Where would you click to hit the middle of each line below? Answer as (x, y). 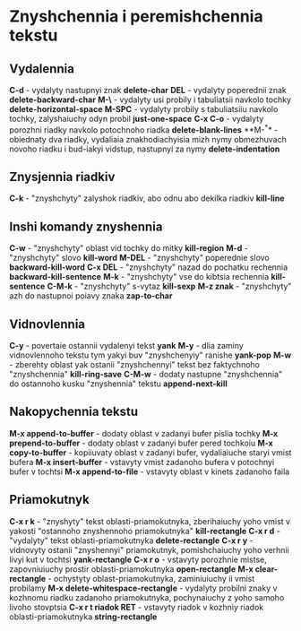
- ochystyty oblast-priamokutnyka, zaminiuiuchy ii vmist (151, 578)
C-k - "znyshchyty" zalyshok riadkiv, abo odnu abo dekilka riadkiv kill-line (147, 198)
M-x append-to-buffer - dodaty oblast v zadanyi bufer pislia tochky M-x (144, 433)
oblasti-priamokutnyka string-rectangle (83, 617)
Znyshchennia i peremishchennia (136, 17)
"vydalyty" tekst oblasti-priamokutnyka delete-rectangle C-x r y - (131, 540)
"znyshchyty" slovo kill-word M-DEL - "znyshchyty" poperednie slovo (140, 258)
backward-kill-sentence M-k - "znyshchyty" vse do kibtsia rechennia (139, 277)
